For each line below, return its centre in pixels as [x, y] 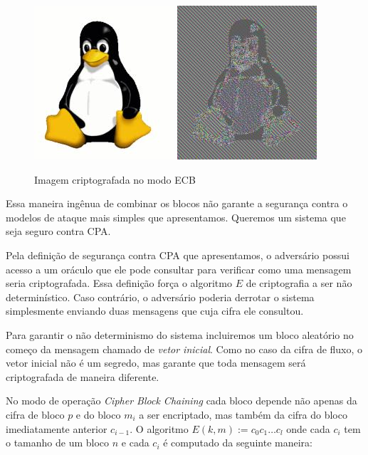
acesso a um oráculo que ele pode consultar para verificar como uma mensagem [179, 269]
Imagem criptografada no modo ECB [115, 179]
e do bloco [98, 414]
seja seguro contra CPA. [58, 231]
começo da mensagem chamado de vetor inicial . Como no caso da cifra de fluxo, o [184, 349]
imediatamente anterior [57, 428]
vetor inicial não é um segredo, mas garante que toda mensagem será [156, 363]
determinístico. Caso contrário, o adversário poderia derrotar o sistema [160, 297]
